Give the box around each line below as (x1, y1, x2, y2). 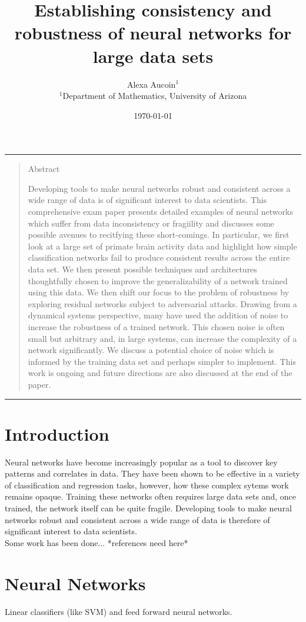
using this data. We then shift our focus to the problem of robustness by (28, 286, 290, 298)
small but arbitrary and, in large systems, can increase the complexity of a (28, 332, 297, 344)
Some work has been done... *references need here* (5, 536, 188, 548)
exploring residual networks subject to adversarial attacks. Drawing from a (28, 297, 297, 310)
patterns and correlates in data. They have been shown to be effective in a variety (5, 467, 300, 480)
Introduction (5, 421, 109, 445)
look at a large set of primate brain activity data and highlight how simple (28, 240, 297, 252)
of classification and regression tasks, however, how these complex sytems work (5, 478, 289, 491)
